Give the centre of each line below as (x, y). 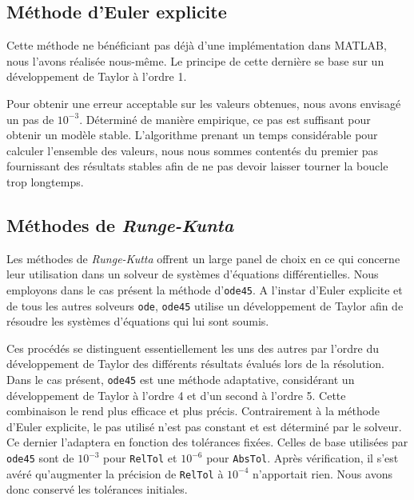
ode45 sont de (40, 458)
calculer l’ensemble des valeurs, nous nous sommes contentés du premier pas (193, 150)
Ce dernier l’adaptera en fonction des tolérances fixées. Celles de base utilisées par (207, 442)
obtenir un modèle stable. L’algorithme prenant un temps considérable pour (192, 135)
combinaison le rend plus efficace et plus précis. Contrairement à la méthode (193, 411)
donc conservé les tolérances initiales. (97, 489)
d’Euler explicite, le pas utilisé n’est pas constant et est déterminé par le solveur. (204, 426)
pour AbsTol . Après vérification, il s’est (303, 458)
